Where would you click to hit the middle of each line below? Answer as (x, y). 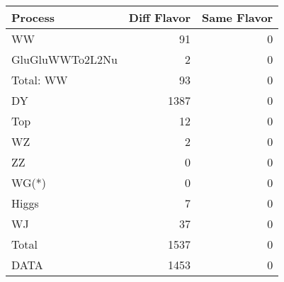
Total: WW (40, 80)
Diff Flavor (160, 17)
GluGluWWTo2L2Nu (64, 59)
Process (33, 17)
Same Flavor (238, 17)
